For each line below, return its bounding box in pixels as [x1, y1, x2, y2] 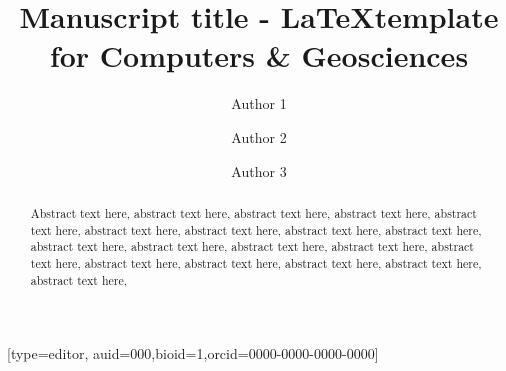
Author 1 [231, 93, 287, 114]
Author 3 [231, 160, 287, 181]
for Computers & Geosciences [49, 35, 469, 76]
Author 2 [231, 126, 287, 147]
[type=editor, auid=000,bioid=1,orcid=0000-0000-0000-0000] [7, 343, 379, 364]
